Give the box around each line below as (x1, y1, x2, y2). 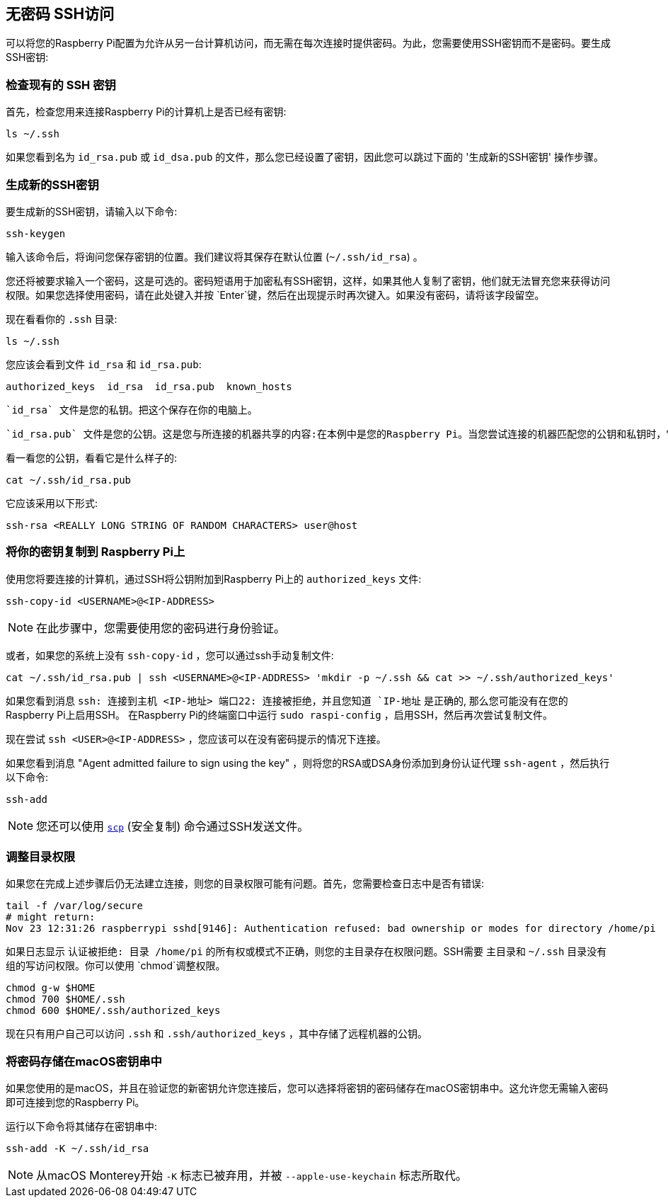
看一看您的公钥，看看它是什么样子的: (6, 451, 178, 464)
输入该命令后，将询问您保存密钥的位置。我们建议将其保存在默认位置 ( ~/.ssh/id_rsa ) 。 (6, 250, 423, 263)
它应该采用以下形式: (6, 496, 98, 509)
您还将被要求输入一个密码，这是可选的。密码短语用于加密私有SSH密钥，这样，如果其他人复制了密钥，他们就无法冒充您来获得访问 (6, 274, 611, 287)
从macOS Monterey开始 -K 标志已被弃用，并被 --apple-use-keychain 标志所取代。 (36, 1168, 468, 1183)
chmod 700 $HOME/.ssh (6, 993, 125, 1005)
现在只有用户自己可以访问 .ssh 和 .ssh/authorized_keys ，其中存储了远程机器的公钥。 (6, 1027, 428, 1040)
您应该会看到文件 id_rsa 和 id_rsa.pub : (6, 358, 202, 370)
